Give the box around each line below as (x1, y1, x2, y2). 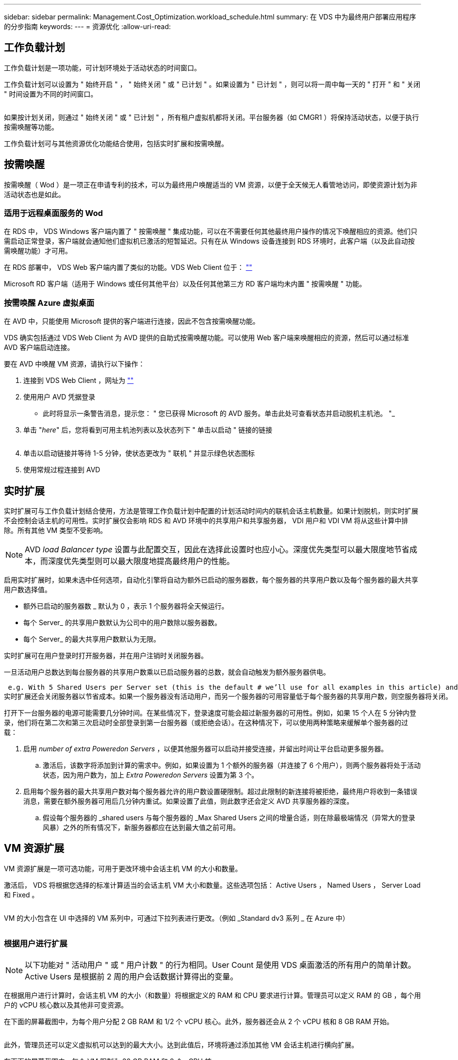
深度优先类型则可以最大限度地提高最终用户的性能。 (48, 556, 235, 566)
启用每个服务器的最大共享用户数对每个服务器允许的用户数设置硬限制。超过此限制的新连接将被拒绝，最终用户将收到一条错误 (23, 787, 417, 796)
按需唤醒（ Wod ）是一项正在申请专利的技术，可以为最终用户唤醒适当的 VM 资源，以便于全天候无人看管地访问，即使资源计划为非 (4, 180, 418, 189)
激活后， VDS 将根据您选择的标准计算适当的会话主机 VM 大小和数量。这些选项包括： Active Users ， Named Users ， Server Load (4, 880, 421, 889)
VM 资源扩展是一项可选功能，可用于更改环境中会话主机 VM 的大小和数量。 (4, 864, 242, 873)
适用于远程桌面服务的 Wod (4, 208, 103, 218)
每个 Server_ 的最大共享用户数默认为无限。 (23, 635, 160, 644)
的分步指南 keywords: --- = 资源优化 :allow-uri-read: (4, 22, 171, 31)
